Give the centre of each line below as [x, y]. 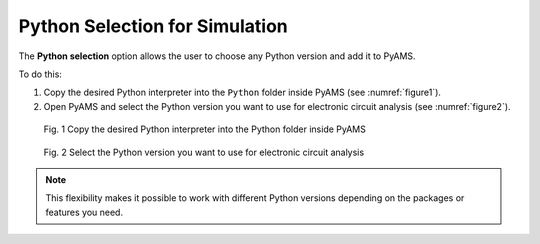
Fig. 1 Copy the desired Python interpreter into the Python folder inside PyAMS [205, 129]
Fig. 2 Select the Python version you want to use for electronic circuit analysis [204, 152]
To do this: [40, 74]
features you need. [84, 212]
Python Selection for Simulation [153, 26]
